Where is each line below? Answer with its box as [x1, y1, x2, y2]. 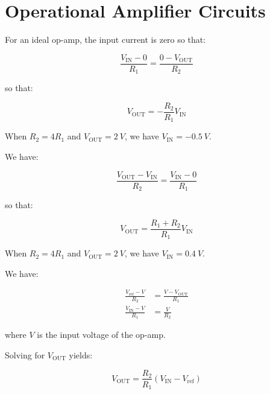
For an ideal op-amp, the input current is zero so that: [5, 33, 206, 46]
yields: [69, 348, 93, 361]
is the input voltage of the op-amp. [37, 328, 166, 341]
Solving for [5, 348, 45, 361]
